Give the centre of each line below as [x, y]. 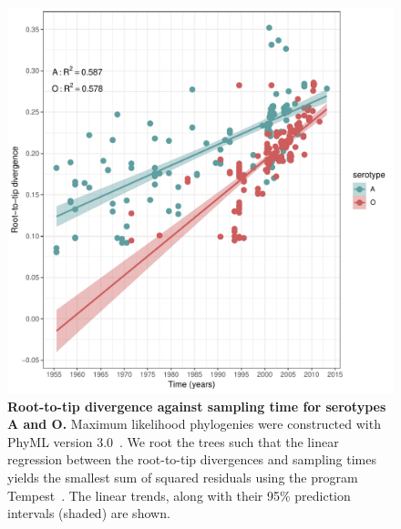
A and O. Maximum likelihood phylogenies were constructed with [194, 424]
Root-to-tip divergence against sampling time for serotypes [197, 406]
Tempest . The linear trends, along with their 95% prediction [179, 495]
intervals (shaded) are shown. [89, 513]
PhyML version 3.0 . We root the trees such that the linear [173, 441]
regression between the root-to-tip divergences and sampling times [192, 459]
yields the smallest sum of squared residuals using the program [183, 477]
